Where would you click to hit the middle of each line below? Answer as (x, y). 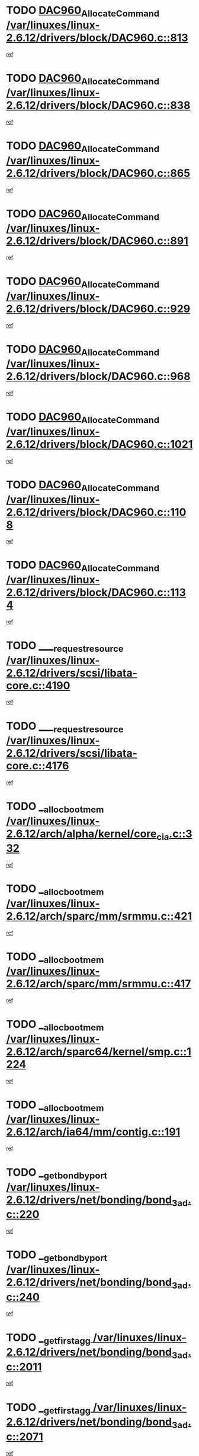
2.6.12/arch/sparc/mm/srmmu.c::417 (99, 984)
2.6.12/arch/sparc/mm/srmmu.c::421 (99, 916)
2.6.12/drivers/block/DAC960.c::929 (98, 309)
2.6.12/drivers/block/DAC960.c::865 (98, 173)
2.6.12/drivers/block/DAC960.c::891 (97, 241)
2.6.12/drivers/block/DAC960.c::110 (96, 512)
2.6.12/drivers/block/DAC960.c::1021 (99, 444)
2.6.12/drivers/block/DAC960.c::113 (96, 593)
